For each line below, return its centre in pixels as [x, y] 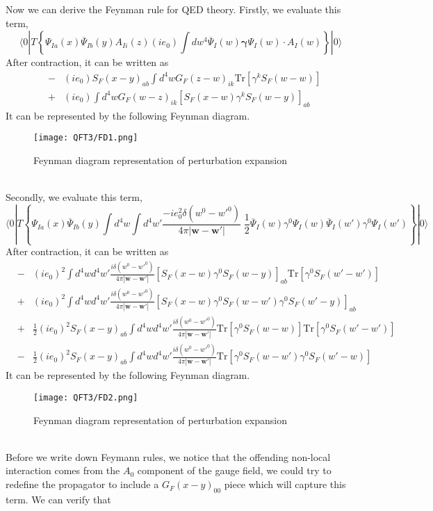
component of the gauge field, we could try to [234, 470]
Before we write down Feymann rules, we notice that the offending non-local [168, 456]
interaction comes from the [63, 470]
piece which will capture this [285, 484]
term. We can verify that [58, 499]
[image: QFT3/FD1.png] [86, 138]
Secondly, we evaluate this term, [74, 197]
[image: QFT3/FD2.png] [86, 398]
